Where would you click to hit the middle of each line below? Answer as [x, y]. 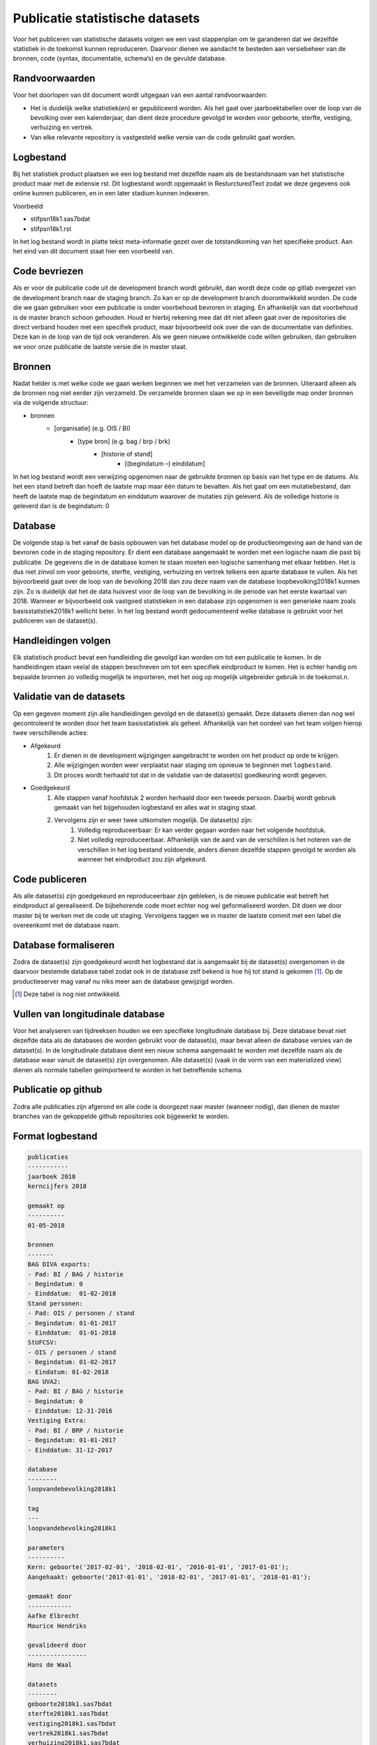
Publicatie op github [58, 1090]
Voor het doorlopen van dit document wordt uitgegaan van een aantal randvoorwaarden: [140, 95]
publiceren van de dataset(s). [55, 621]
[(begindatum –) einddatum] [165, 463]
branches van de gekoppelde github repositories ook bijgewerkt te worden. [121, 1116]
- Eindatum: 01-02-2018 [68, 1372]
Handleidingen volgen [62, 640]
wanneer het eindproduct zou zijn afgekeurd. [142, 859]
